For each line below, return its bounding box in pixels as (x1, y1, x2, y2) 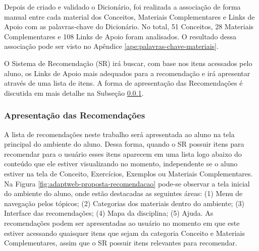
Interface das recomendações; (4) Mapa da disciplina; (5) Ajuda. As (4, 208, 214, 218)
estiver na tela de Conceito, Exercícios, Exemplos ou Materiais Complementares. (4, 168, 253, 178)
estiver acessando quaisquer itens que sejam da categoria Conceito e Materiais (4, 227, 245, 238)
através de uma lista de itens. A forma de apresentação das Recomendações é (4, 78, 243, 88)
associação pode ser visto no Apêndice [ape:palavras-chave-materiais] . (4, 41, 219, 51)
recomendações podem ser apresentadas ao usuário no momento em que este (4, 217, 240, 228)
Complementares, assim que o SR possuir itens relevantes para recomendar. (4, 237, 237, 248)
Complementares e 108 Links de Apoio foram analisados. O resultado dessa (4, 31, 237, 41)
